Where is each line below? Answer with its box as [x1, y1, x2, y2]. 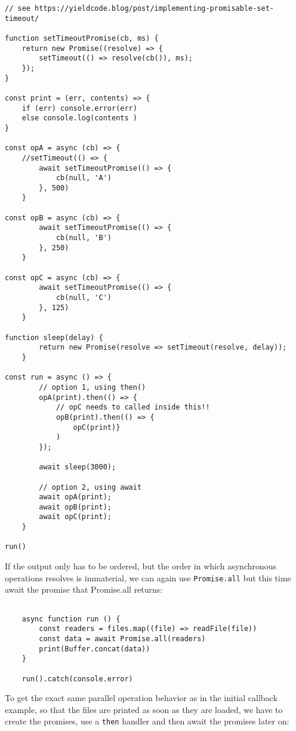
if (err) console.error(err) [21, 104, 137, 113]
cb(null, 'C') [55, 293, 112, 302]
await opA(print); [39, 493, 112, 502]
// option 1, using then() [39, 383, 146, 392]
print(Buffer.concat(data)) [39, 644, 150, 653]
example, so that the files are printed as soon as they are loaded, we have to [5, 703, 283, 715]
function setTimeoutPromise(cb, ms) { [5, 34, 159, 43]
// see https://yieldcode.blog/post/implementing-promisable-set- [5, 4, 275, 13]
